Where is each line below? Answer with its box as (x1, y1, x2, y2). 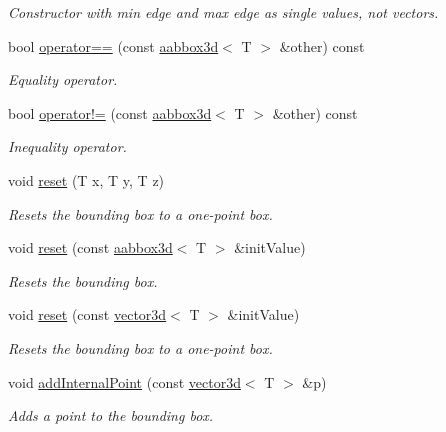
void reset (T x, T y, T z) (8, 169, 165, 190)
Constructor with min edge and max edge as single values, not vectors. (8, 2, 439, 22)
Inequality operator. (8, 136, 127, 157)
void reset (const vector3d (8, 304, 167, 325)
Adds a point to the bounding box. (8, 405, 214, 426)
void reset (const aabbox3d (8, 237, 173, 258)
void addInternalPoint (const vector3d (8, 371, 241, 392)
